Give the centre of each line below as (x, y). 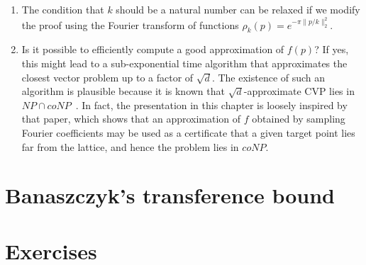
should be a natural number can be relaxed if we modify (238, 9)
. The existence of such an (268, 77)
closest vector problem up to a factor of (107, 77)
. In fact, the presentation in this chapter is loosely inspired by (211, 105)
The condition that (63, 9)
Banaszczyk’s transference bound (170, 195)
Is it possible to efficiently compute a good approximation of (153, 49)
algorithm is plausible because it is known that (123, 91)
